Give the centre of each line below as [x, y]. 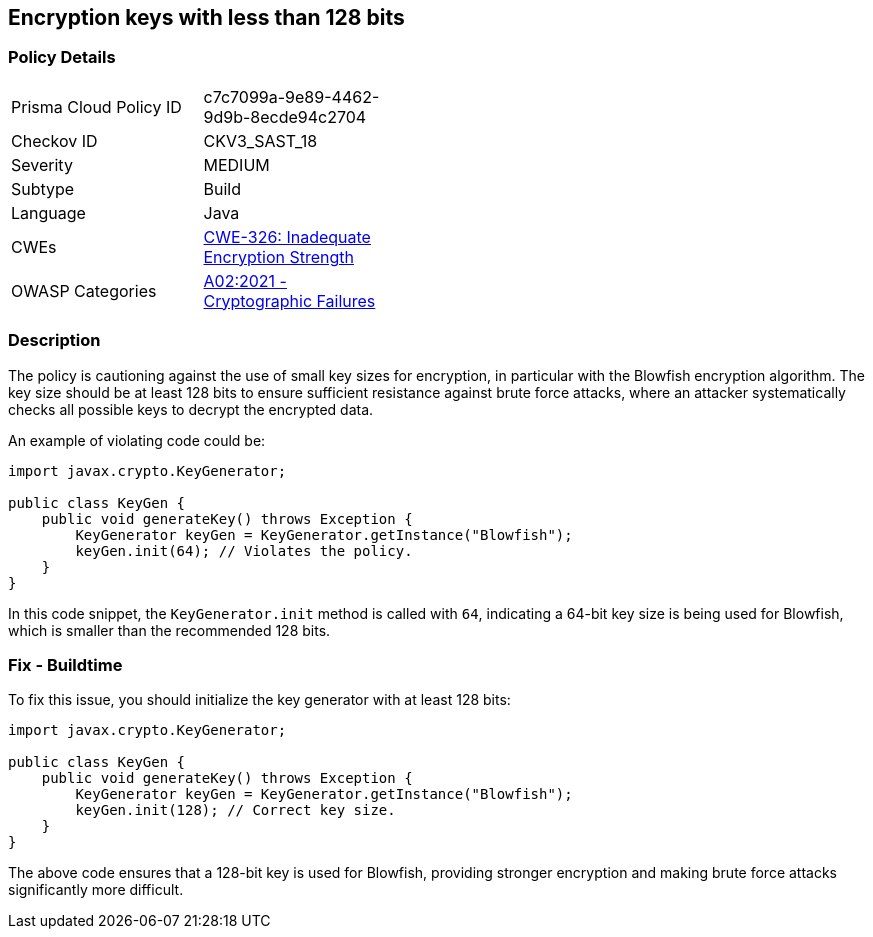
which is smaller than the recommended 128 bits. [169, 630]
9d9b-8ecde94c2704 [285, 116]
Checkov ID [54, 140]
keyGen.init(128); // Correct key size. [235, 810]
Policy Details [62, 57]
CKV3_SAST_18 [260, 140]
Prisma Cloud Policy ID [96, 106]
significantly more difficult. [96, 890]
